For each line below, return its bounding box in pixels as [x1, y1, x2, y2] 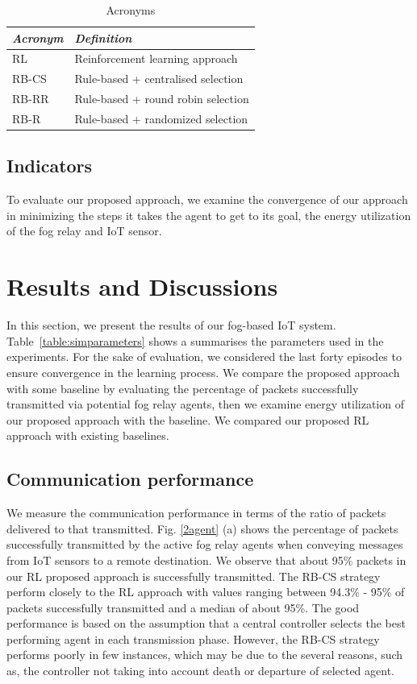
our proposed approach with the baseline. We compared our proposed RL [6, 411, 369, 428]
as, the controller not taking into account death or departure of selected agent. [6, 662, 395, 679]
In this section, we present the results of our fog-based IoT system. [6, 317, 336, 334]
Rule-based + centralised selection [74, 70, 244, 87]
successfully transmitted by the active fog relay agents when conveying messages [6, 536, 403, 553]
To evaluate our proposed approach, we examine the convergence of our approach [6, 191, 408, 208]
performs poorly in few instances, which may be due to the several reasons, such [6, 646, 403, 663]
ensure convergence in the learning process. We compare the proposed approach [6, 363, 400, 380]
